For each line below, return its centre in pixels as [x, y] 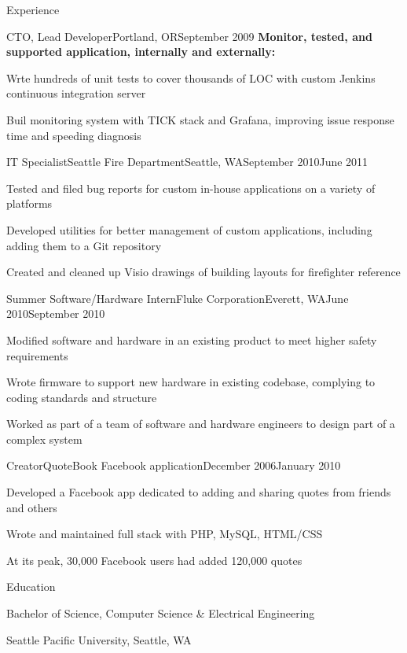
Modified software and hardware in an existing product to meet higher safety [192, 339]
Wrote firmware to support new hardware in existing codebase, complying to [191, 382]
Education [31, 587]
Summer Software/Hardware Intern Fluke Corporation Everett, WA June [178, 298]
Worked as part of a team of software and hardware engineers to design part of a [201, 424]
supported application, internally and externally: [141, 52]
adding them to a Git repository [84, 245]
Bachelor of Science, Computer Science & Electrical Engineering [161, 613]
